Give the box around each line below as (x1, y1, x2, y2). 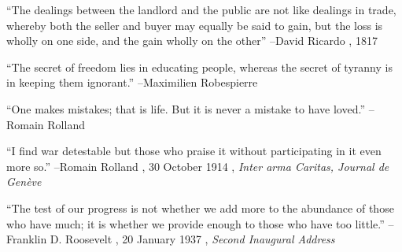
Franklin (6, 231, 47, 247)
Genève (6, 173, 42, 190)
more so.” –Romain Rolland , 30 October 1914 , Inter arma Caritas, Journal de (6, 157, 389, 174)
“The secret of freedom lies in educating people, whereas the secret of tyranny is (6, 58, 393, 75)
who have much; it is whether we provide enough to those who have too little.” (6, 215, 385, 232)
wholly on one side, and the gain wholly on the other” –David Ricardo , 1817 (6, 32, 378, 49)
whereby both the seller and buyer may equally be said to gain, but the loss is (6, 17, 383, 33)
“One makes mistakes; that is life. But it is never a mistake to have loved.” (6, 100, 365, 117)
